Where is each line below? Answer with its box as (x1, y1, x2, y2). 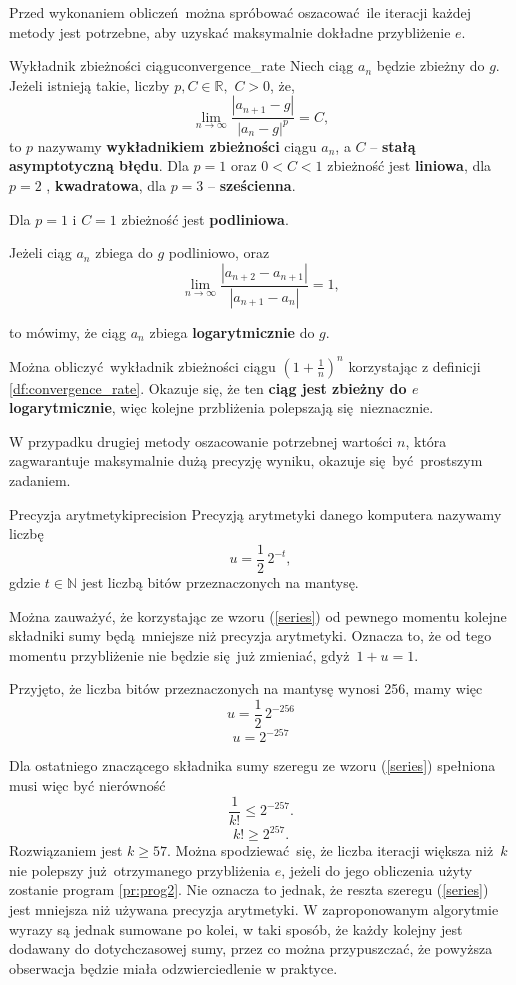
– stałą (370, 135, 416, 156)
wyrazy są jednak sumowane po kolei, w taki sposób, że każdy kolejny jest (9, 918, 463, 939)
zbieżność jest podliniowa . (121, 208, 289, 229)
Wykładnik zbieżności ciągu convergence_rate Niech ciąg (9, 55, 354, 76)
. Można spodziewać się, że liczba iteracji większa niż (167, 840, 494, 861)
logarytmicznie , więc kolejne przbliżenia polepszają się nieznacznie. (9, 397, 434, 418)
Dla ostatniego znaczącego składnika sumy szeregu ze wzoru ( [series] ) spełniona (9, 755, 496, 776)
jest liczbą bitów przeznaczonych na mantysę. (81, 571, 359, 592)
